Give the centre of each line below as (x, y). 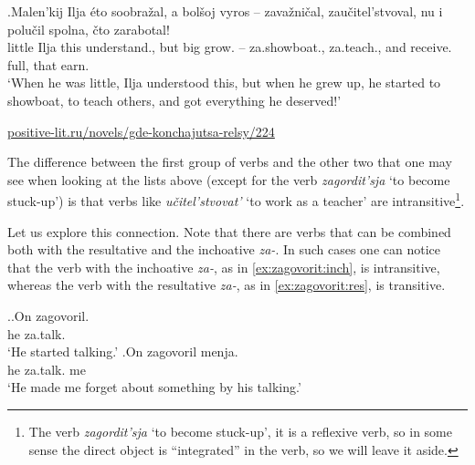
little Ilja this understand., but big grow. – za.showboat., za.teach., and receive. (230, 47)
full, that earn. (48, 64)
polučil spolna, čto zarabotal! (89, 29)
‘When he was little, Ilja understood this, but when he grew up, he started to (224, 83)
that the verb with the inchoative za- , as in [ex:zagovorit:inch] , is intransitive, (224, 267)
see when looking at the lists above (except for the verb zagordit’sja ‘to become (229, 179)
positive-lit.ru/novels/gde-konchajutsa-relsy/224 (141, 131)
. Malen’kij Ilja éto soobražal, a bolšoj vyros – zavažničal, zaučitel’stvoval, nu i (225, 11)
